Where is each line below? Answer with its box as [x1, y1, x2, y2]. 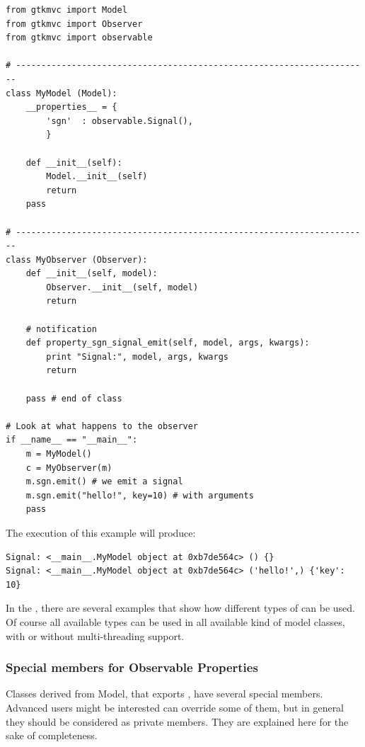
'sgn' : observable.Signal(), [46, 115, 193, 126]
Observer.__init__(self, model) [46, 282, 199, 292]
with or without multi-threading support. [6, 628, 185, 643]
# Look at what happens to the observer [6, 421, 199, 431]
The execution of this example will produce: [6, 525, 196, 540]
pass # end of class [25, 393, 122, 404]
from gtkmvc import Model [6, 5, 127, 15]
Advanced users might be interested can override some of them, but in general [6, 700, 344, 714]
